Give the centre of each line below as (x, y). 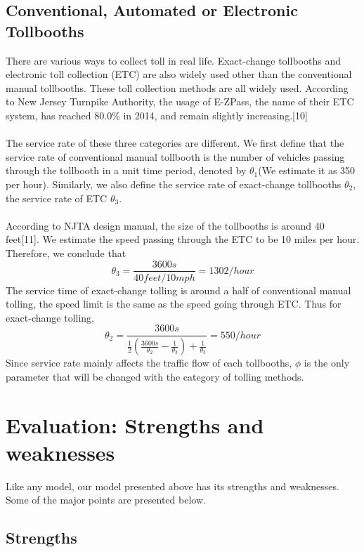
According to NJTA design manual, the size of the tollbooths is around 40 (165, 225)
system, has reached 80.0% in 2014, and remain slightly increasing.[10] (157, 115)
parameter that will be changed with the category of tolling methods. (155, 376)
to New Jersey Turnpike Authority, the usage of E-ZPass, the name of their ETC (180, 101)
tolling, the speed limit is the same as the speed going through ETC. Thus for (174, 304)
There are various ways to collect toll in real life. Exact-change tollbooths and (173, 60)
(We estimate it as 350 (307, 170)
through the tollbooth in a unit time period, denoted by (126, 170)
